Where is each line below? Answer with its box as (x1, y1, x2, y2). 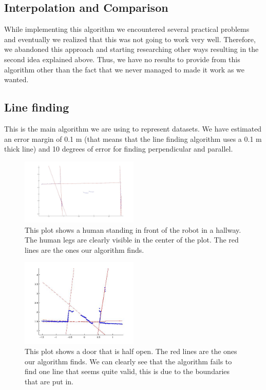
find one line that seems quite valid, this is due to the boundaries (25, 366, 230, 377)
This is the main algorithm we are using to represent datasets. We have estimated (4, 123, 262, 134)
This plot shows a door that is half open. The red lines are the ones (25, 345, 237, 356)
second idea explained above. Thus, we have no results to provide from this (4, 53, 240, 64)
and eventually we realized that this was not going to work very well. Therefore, (4, 33, 256, 44)
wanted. (4, 74, 29, 85)
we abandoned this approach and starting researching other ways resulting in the (4, 44, 259, 54)
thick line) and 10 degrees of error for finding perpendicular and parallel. (4, 143, 233, 154)
